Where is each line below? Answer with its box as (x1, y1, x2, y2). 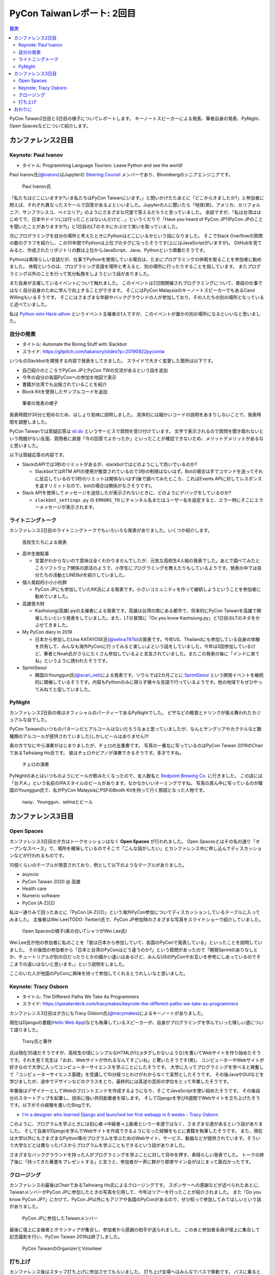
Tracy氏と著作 (22, 1038, 52, 1044)
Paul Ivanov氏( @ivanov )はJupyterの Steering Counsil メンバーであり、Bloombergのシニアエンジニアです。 (9, 171, 233, 178)
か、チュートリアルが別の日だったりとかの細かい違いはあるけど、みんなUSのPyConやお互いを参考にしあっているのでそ (9, 954, 261, 960)
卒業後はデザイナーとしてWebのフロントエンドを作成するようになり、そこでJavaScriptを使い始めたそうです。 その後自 (9, 1088, 261, 1094)
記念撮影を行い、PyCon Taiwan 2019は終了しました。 (9, 1234, 123, 1240)
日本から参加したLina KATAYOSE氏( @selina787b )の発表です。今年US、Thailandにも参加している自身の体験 (35, 636, 260, 642)
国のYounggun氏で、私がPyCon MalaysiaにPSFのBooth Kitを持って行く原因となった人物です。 (9, 787, 207, 793)
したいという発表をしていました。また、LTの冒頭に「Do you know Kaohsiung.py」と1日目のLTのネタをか (39, 615, 260, 621)
